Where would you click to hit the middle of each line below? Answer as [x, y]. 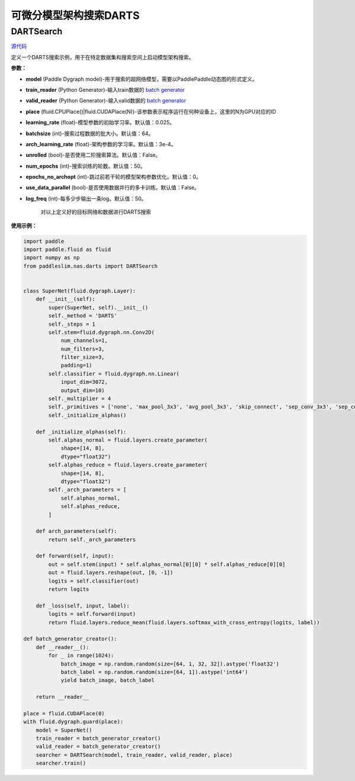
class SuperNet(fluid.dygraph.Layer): [80, 291]
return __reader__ [62, 697]
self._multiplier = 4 [80, 399]
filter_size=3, [83, 357]
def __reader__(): [62, 647]
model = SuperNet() [64, 730]
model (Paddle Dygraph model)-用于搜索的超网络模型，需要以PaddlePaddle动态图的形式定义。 [142, 79]
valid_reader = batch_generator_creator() [98, 747]
